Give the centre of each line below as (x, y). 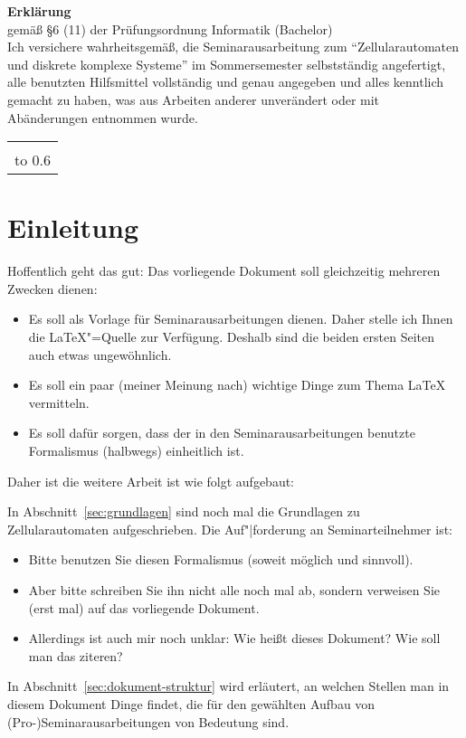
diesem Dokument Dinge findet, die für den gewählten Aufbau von (191, 703)
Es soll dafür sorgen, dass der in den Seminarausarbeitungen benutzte (222, 433)
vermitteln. (59, 402)
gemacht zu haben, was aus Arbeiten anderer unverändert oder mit (194, 99)
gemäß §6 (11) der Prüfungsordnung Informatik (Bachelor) (170, 28)
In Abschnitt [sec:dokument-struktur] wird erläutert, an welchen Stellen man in (228, 686)
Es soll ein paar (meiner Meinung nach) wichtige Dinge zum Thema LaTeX (237, 385)
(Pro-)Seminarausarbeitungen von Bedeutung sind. (148, 721)
